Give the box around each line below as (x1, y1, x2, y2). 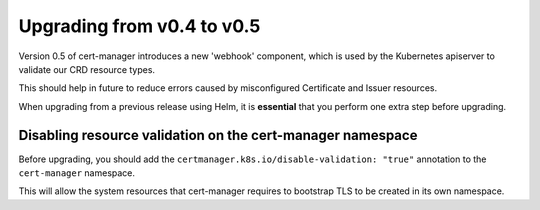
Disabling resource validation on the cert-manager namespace (18, 126, 418, 144)
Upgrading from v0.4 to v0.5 (18, 15, 261, 37)
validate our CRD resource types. (18, 63, 155, 75)
